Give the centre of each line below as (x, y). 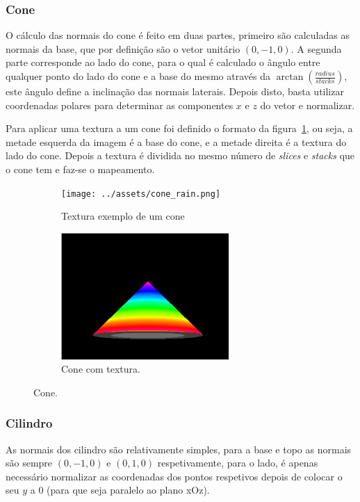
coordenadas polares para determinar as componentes (120, 105)
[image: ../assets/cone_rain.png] (141, 194)
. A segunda (316, 48)
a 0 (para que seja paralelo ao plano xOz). (120, 490)
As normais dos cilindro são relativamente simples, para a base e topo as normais (179, 449)
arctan (290, 77)
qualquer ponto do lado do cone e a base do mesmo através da (138, 76)
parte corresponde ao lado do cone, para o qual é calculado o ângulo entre (163, 62)
